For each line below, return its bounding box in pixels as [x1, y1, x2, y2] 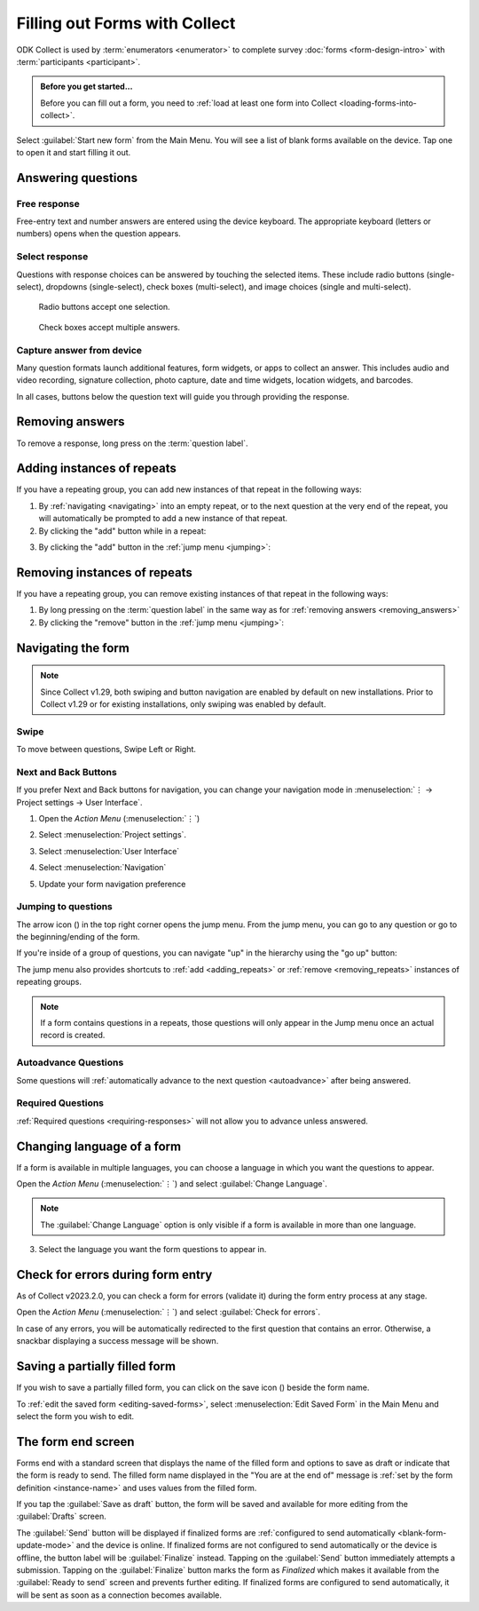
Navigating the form [16, 640, 130, 655]
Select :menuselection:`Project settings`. [38, 829, 186, 840]
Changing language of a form [16, 1139, 182, 1154]
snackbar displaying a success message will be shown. [16, 1336, 219, 1346]
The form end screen [16, 1434, 135, 1449]
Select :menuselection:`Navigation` [38, 862, 167, 873]
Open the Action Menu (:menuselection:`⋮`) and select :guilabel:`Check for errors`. [16, 1306, 321, 1318]
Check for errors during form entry [16, 1266, 213, 1282]
